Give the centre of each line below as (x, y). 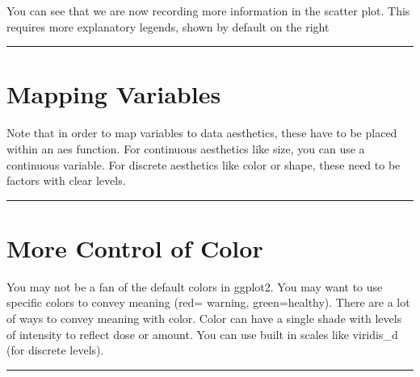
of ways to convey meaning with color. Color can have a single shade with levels (204, 318)
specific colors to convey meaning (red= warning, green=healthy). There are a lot (208, 302)
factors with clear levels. (66, 180)
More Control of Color (135, 247)
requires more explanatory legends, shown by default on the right (168, 26)
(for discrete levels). (55, 350)
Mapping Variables (114, 94)
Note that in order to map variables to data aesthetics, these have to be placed (202, 133)
